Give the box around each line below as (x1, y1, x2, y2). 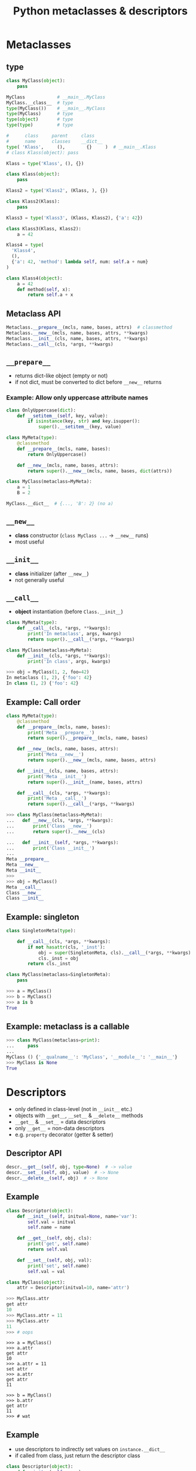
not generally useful (14, 576, 65, 583)
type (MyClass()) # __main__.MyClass (6, 105, 106, 112)
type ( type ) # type (6, 122, 73, 128)
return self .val (27, 1247, 68, 1253)
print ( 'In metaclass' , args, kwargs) (27, 631, 121, 637)
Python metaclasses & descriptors (13, 4, 188, 18)
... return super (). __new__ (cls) (6, 828, 106, 834)
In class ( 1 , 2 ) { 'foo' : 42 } (6, 680, 79, 686)
